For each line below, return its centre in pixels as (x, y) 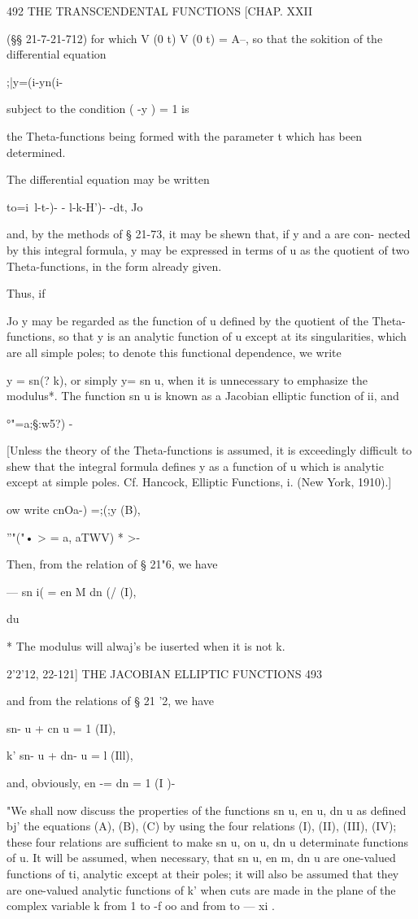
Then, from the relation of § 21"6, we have (112, 564)
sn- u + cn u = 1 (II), (61, 727)
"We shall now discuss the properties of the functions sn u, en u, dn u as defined (207, 810)
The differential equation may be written (108, 179)
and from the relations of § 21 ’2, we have (111, 701)
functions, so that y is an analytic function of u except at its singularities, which (207, 336)
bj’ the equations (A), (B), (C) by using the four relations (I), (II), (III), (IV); (202, 826)
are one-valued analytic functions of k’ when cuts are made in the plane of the (201, 889)
